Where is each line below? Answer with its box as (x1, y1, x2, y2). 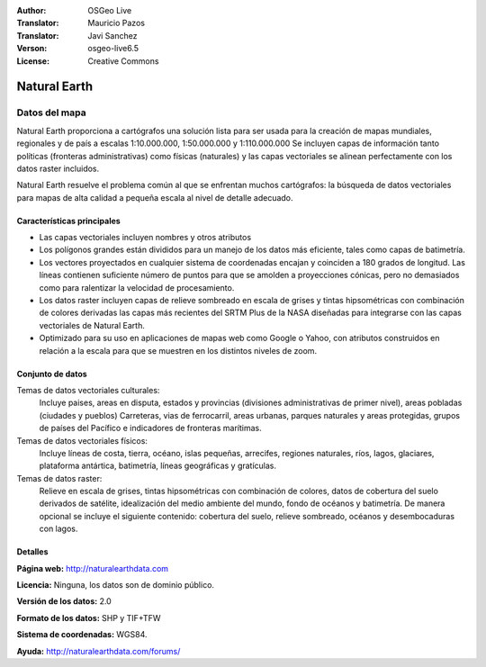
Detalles (16, 546, 49, 557)
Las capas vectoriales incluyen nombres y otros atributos (39, 232, 252, 243)
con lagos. (39, 523, 78, 535)
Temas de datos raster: (16, 473, 103, 483)
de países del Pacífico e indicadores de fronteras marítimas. (39, 423, 262, 434)
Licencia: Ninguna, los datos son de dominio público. (16, 580, 215, 590)
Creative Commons (87, 55, 159, 67)
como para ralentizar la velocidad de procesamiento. (39, 282, 235, 293)
